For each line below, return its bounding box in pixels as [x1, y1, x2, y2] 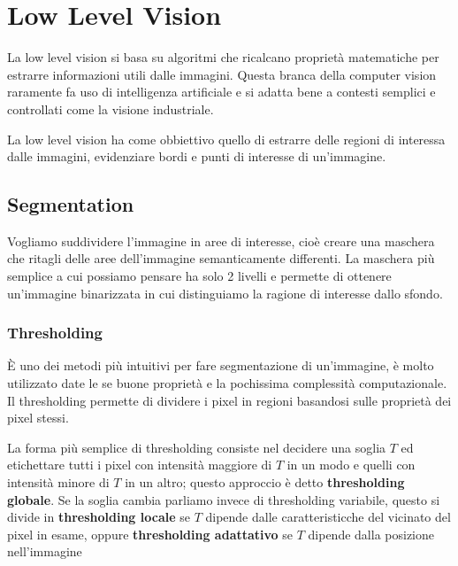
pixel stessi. [7, 408, 69, 427]
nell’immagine [7, 542, 82, 561]
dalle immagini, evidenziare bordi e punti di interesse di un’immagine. [7, 147, 386, 166]
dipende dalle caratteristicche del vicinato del [205, 508, 451, 526]
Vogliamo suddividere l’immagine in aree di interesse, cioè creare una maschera [7, 231, 435, 250]
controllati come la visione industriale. [7, 99, 214, 118]
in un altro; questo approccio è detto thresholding [125, 473, 405, 492]
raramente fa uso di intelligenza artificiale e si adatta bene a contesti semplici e [7, 82, 436, 101]
